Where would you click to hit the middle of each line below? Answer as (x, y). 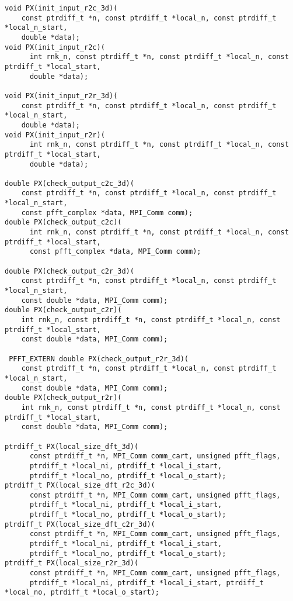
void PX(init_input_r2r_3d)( (61, 96)
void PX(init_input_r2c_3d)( (61, 8)
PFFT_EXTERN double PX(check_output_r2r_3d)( (99, 359)
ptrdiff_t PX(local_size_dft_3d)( (72, 446)
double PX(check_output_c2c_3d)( (69, 183)
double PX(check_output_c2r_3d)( (69, 271)
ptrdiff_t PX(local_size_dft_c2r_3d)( (80, 524)
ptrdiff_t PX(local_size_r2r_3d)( (72, 563)
